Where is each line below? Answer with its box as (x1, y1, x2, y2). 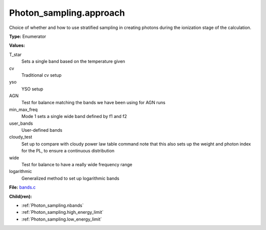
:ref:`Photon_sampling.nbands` (21, 202, 84, 208)
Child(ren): (9, 193, 32, 199)
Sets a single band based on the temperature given (21, 58, 126, 64)
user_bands (9, 120, 33, 126)
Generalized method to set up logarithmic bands (21, 175, 120, 181)
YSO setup (21, 86, 44, 92)
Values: (9, 42, 26, 49)
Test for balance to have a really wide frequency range (21, 161, 133, 167)
